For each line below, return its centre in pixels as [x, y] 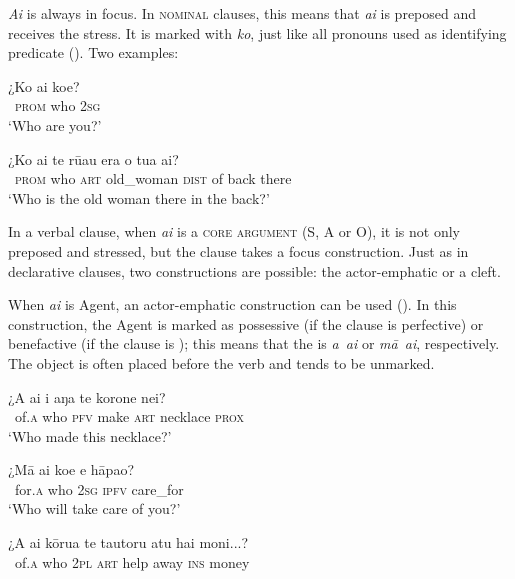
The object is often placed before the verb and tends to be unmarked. [221, 362]
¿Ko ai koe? [44, 85]
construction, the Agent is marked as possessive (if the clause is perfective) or [246, 323]
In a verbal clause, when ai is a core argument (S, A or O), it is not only [234, 231]
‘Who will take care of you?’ [94, 508]
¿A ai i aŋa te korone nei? [87, 396]
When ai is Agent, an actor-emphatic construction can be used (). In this [232, 304]
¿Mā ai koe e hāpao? [71, 469]
